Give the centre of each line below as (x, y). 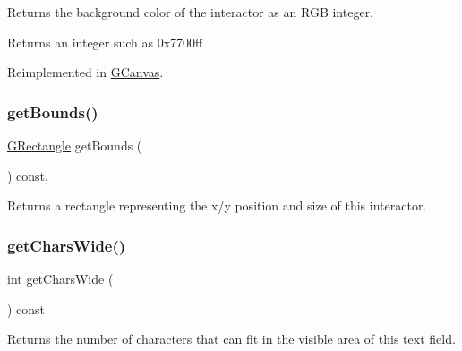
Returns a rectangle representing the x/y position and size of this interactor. (217, 205)
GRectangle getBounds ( (75, 145)
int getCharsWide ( (60, 278)
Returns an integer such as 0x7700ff (105, 42)
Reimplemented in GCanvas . (86, 72)
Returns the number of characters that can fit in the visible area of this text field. (231, 339)
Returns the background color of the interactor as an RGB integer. (191, 12)
